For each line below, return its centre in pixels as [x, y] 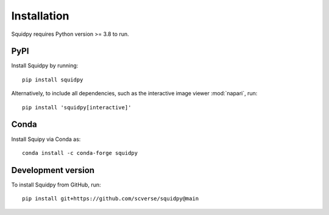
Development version [53, 170]
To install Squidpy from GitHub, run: [56, 185]
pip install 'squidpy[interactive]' [77, 107]
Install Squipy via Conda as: [46, 139]
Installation [40, 16]
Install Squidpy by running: [45, 66]
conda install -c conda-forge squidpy [80, 153]
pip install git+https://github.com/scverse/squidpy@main [111, 199]
